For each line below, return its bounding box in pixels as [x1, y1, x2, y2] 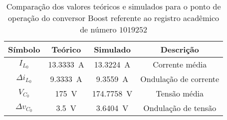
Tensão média [156, 87, 204, 99]
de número [80, 23, 117, 35]
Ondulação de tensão [143, 102, 217, 113]
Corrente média [153, 58, 207, 70]
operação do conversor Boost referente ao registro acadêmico [8, 12, 220, 23]
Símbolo [8, 43, 40, 55]
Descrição [160, 43, 199, 55]
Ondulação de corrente [140, 73, 220, 84]
